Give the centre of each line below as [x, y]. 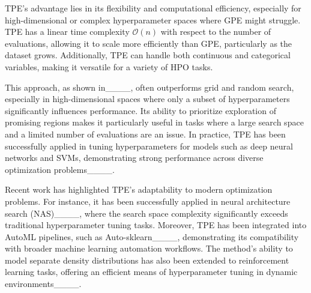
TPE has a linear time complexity [67, 32]
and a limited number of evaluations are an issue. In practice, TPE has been [145, 134]
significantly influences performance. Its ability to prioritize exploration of [140, 110]
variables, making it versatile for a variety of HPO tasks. [109, 66]
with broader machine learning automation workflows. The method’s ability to [149, 248]
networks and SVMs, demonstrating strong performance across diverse [134, 158]
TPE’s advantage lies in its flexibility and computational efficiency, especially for [153, 8]
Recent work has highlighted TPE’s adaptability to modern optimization [139, 189]
